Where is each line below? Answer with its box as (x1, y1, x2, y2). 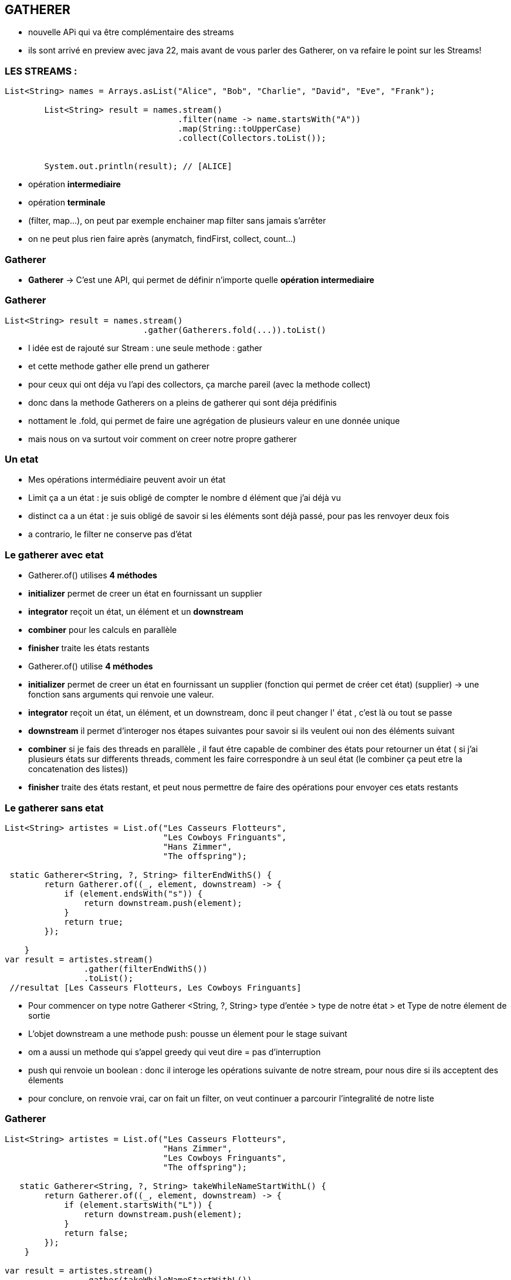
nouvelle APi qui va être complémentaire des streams (28, 27, 234, 38)
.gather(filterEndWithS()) (83, 964, 208, 974)
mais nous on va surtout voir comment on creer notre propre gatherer (28, 433, 297, 444)
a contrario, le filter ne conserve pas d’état (28, 529, 192, 540)
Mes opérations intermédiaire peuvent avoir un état (28, 474, 226, 485)
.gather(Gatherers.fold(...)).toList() (143, 325, 326, 335)
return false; (64, 1228, 128, 1238)
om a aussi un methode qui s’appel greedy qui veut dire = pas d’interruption (28, 1046, 321, 1057)
